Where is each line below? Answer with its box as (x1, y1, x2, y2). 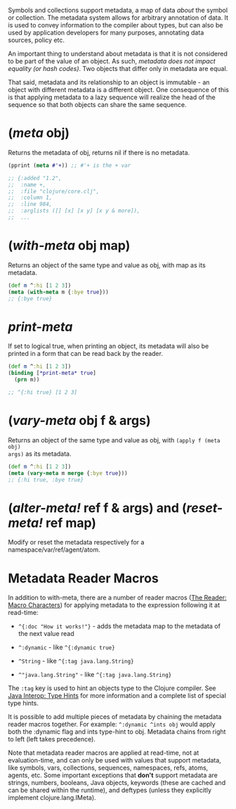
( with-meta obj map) (8, 238, 131, 254)
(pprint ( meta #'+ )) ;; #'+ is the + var (8, 162, 131, 169)
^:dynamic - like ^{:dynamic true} (18, 643, 115, 651)
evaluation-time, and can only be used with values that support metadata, (8, 756, 222, 765)
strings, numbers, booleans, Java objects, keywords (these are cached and (8, 779, 226, 787)
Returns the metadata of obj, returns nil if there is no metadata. (8, 148, 190, 157)
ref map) (45, 515, 97, 530)
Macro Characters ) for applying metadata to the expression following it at (8, 601, 221, 609)
